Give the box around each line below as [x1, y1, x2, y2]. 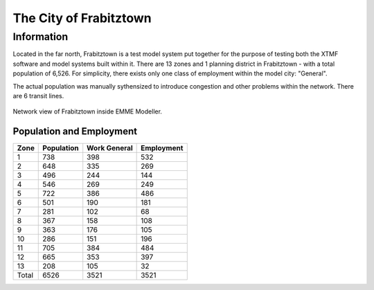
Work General [87, 143, 133, 153]
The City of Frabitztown [12, 10, 152, 26]
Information [12, 30, 69, 43]
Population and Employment [12, 125, 138, 138]
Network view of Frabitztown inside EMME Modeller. [12, 107, 163, 116]
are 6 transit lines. [12, 91, 64, 100]
